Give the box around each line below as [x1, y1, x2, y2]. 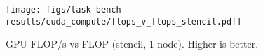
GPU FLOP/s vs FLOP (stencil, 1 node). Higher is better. [6, 36, 259, 51]
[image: [6, 5, 41, 15]
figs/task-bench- [46, 5, 126, 15]
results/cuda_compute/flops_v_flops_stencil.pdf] [6, 16, 242, 27]
